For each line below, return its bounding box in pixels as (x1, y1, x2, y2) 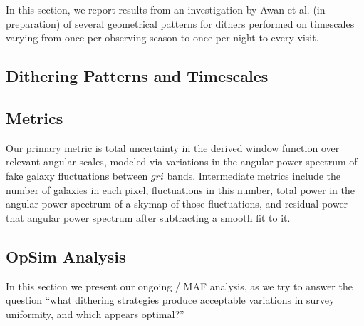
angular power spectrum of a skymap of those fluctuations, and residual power (6, 196, 348, 211)
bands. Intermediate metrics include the (167, 168, 341, 183)
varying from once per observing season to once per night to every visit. (6, 30, 319, 45)
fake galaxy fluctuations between (6, 168, 148, 183)
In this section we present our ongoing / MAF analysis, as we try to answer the (6, 278, 353, 293)
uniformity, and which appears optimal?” (6, 306, 184, 321)
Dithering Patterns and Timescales (6, 65, 269, 87)
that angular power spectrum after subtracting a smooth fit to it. (6, 210, 291, 225)
